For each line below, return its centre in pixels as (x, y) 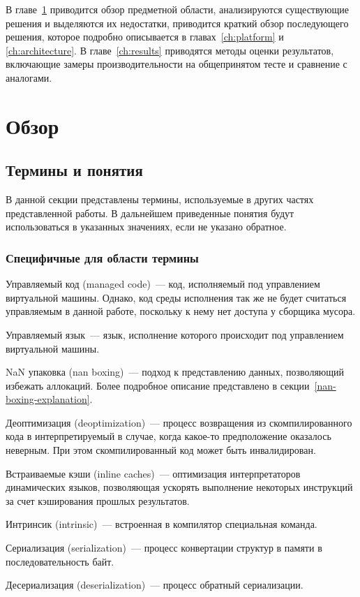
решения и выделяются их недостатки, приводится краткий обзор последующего (177, 23)
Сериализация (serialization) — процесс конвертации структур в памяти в (164, 548)
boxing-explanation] (48, 399)
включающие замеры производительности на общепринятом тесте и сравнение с (177, 64)
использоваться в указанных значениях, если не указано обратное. (146, 227)
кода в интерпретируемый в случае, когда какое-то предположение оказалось (168, 436)
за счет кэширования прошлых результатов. (98, 500)
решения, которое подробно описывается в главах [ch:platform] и (145, 37)
